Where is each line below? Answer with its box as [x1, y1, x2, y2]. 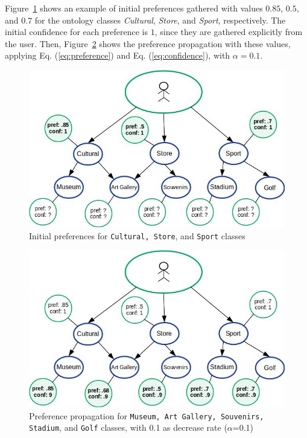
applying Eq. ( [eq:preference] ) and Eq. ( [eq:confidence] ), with [5, 49, 230, 62]
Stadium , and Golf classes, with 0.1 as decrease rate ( [29, 421, 227, 434]
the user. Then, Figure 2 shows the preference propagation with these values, [5, 37, 291, 50]
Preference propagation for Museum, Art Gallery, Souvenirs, [29, 409, 264, 422]
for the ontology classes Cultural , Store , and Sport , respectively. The [34, 13, 286, 26]
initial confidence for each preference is [5, 25, 148, 38]
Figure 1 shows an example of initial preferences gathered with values [5, 2, 263, 14]
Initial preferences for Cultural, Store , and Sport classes [29, 229, 245, 242]
